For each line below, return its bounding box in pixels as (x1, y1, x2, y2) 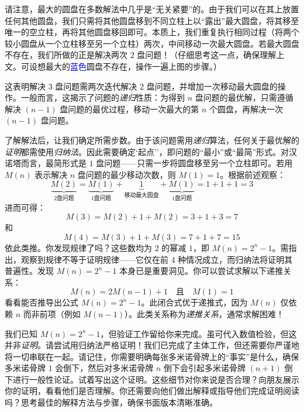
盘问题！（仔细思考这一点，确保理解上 (137, 49, 285, 61)
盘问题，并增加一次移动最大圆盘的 (146, 80, 278, 92)
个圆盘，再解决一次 (209, 102, 284, 115)
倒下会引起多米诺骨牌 (164, 362, 246, 374)
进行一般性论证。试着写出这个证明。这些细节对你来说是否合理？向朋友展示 (12, 373, 299, 385)
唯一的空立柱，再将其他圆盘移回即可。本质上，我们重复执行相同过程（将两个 (5, 26, 299, 38)
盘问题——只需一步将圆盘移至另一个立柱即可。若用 (96, 157, 293, 169)
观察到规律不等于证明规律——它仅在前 (20, 253, 168, 265)
